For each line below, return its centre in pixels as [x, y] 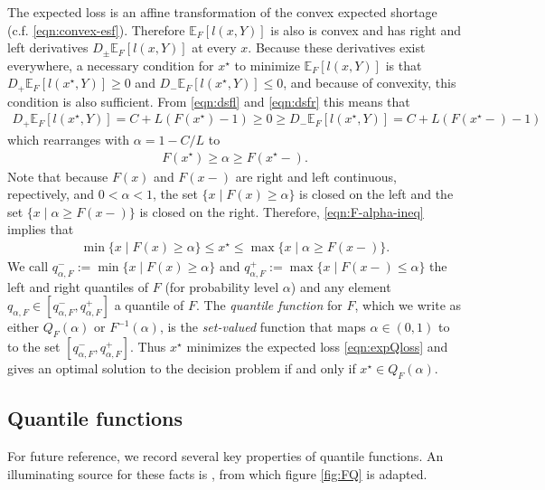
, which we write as [408, 305]
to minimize [267, 65]
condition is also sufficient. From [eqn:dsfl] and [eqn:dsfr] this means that [209, 101]
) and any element [341, 286]
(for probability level [222, 286]
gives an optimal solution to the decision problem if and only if [182, 368]
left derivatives [48, 47]
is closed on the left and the [376, 194]
